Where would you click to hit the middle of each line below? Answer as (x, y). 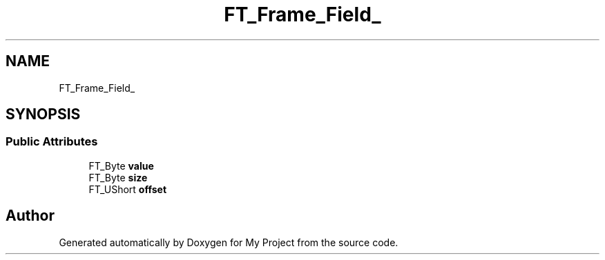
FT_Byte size (118, 177)
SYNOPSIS (43, 114)
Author (30, 216)
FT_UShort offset (128, 189)
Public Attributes (52, 142)
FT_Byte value (121, 166)
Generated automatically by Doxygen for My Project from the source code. (229, 242)
